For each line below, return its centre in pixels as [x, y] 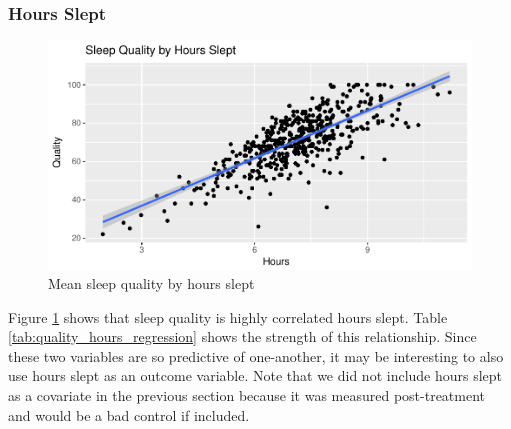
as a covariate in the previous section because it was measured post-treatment [247, 395]
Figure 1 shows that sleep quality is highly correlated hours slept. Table [228, 316]
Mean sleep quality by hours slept [151, 283]
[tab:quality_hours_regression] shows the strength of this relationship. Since [242, 336]
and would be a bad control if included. [129, 414]
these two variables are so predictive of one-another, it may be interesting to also [256, 355]
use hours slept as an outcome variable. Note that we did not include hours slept [255, 375]
